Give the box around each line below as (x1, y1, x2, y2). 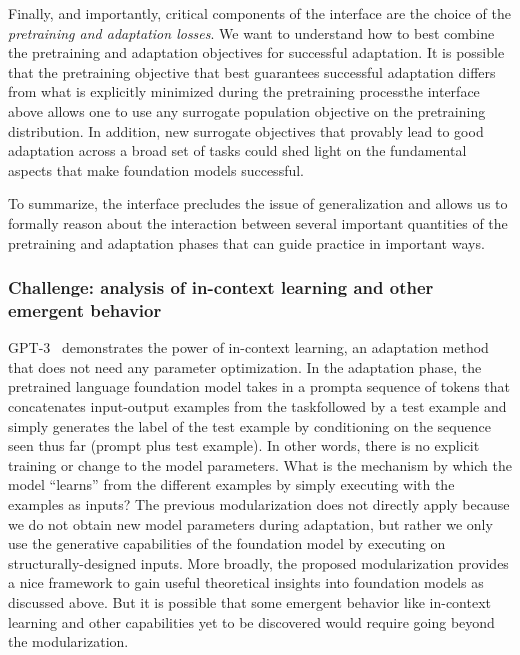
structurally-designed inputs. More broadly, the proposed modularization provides (8, 552, 509, 573)
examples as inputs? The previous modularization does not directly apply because (8, 494, 510, 515)
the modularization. (8, 631, 129, 652)
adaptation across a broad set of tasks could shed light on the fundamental (8, 140, 467, 161)
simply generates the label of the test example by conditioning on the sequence (8, 415, 491, 436)
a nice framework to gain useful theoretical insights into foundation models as (8, 572, 484, 593)
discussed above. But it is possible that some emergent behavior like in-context (8, 591, 491, 612)
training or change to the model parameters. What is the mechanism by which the (8, 454, 512, 475)
